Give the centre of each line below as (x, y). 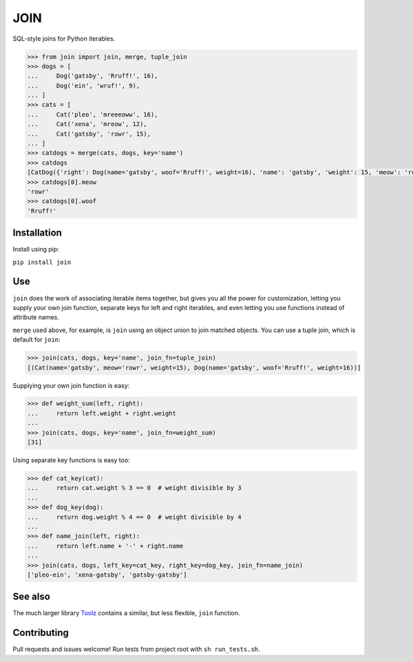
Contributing (41, 633)
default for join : (37, 340)
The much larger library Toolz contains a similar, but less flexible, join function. (126, 613)
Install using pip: (36, 249)
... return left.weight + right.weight (102, 413)
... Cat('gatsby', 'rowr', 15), (89, 134)
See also (32, 597)
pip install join (42, 262)
